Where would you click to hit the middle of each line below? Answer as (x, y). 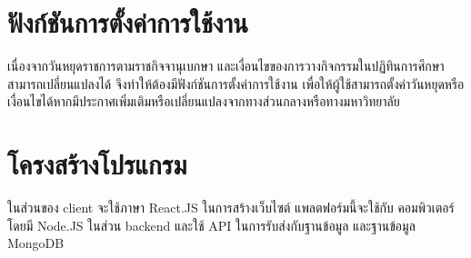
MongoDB (36, 243)
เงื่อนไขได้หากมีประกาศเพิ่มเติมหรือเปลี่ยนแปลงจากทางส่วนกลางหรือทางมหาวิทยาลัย (204, 101)
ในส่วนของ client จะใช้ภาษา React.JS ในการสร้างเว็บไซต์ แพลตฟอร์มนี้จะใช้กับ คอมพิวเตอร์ (231, 208)
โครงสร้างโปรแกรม (97, 164)
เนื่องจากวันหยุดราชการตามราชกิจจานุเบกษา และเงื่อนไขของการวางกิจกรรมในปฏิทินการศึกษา (226, 66)
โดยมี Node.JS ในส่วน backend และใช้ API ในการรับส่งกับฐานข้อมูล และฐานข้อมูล (211, 225)
